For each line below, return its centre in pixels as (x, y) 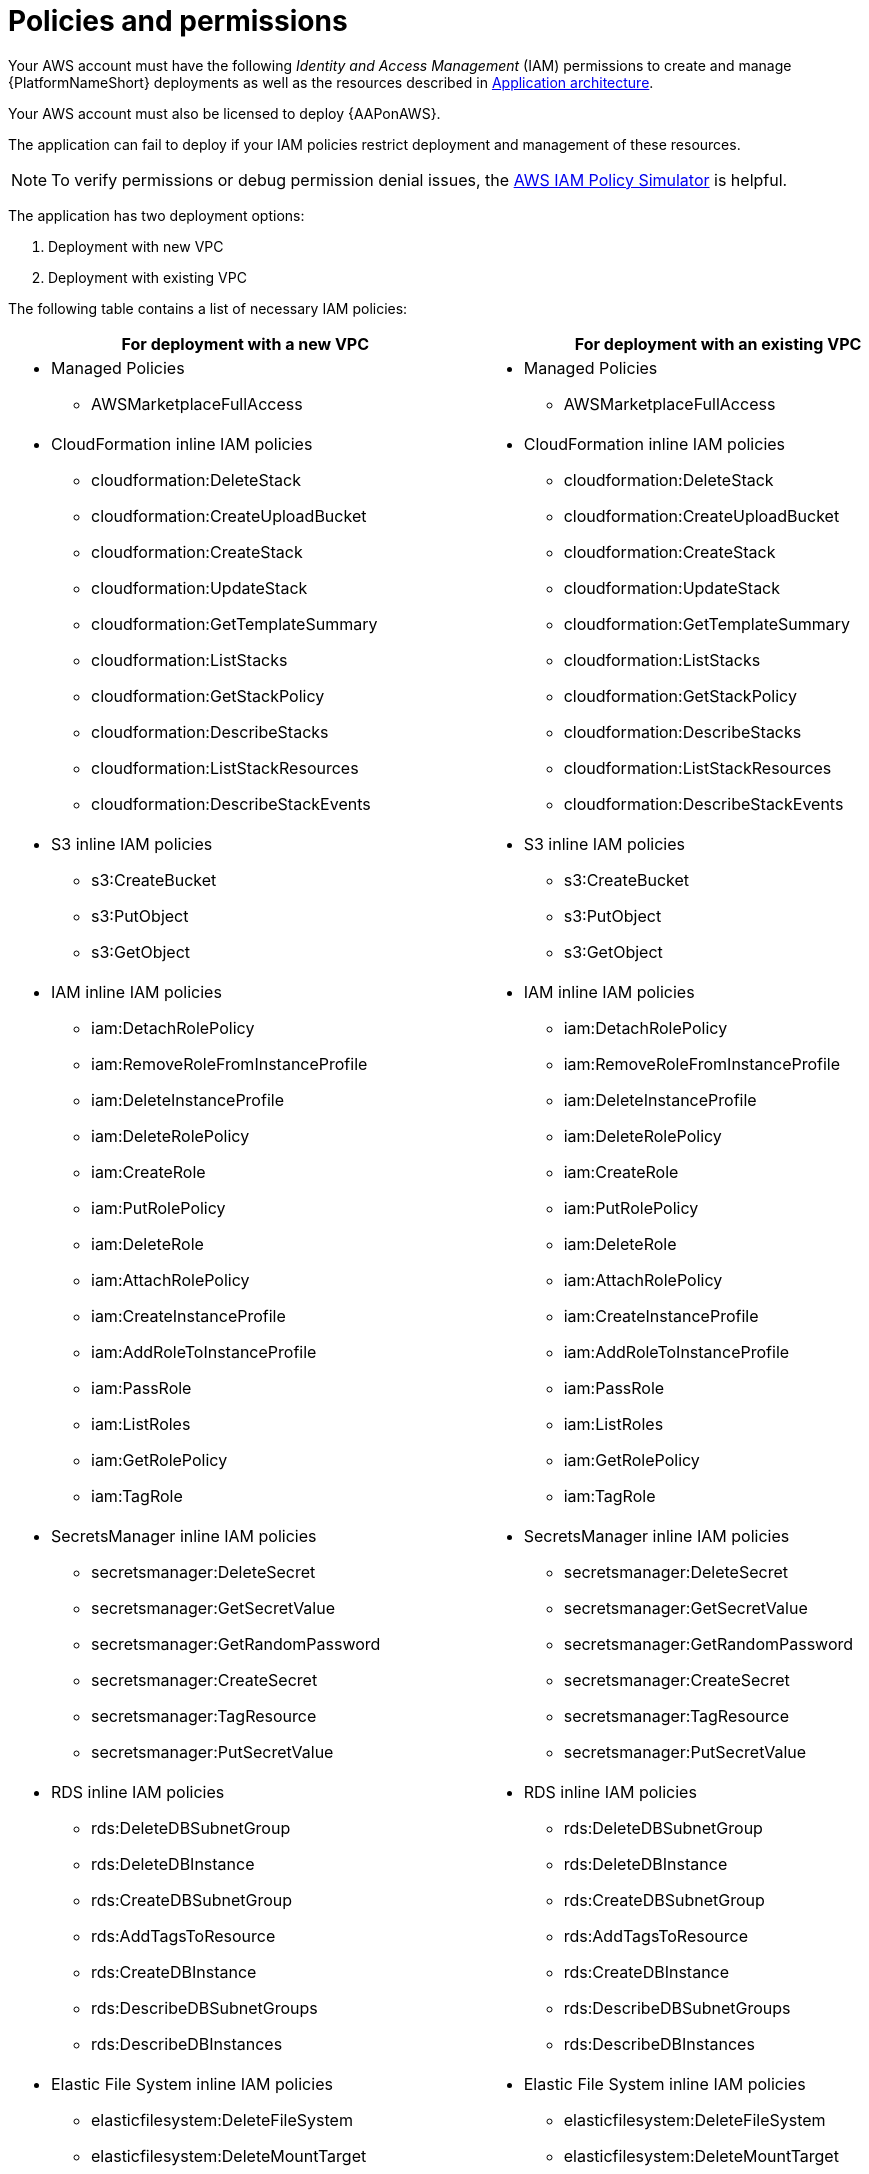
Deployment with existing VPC (147, 277)
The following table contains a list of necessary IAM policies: (208, 308)
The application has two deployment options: (156, 215)
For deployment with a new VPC (245, 343)
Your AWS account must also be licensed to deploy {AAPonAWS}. (224, 113)
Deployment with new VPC (136, 246)
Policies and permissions (178, 21)
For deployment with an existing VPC (718, 343)
